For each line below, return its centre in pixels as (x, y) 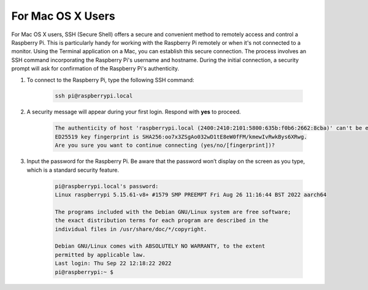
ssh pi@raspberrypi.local (94, 96)
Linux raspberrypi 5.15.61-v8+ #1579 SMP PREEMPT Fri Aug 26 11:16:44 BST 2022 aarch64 (191, 194)
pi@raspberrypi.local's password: (107, 186)
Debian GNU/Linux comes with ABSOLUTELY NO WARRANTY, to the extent (160, 246)
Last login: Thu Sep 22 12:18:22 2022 (113, 263)
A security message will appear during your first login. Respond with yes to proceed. (134, 112)
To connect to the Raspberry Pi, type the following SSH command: (110, 80)
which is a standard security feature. (73, 170)
